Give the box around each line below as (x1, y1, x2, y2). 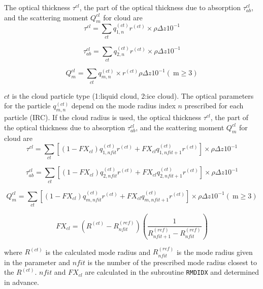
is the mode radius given (176, 246, 253, 257)
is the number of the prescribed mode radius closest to (87, 256, 257, 267)
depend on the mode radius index (71, 100, 176, 111)
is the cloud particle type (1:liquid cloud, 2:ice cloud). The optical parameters (12, 90, 254, 101)
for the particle (4, 100, 51, 111)
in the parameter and (4, 256, 70, 267)
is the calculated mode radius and (45, 246, 151, 257)
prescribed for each (184, 100, 244, 111)
